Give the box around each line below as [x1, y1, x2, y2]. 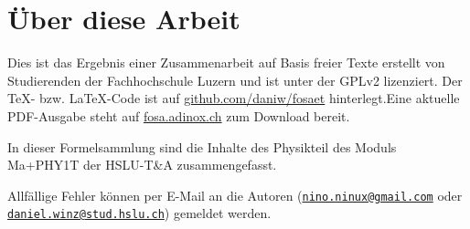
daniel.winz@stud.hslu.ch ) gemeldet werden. [7, 203, 272, 223]
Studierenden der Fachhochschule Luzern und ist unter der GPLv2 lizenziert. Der [7, 70, 463, 89]
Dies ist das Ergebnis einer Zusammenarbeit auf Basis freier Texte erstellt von [7, 53, 445, 72]
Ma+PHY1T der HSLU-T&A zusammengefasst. [7, 155, 277, 174]
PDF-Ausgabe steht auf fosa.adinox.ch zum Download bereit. [7, 106, 350, 125]
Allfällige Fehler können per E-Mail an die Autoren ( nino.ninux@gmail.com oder [7, 185, 463, 204]
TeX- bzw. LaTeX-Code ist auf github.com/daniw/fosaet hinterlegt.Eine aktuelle [7, 88, 460, 108]
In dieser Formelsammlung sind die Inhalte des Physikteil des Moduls [7, 137, 397, 156]
